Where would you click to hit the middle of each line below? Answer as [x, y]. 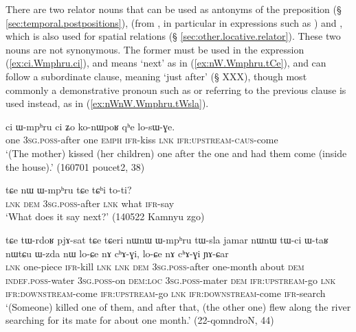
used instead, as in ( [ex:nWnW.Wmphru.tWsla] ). [107, 103]
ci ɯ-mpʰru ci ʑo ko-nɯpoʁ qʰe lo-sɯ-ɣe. [90, 126]
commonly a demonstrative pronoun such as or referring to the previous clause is [176, 90]
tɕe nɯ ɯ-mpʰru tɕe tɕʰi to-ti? [69, 190]
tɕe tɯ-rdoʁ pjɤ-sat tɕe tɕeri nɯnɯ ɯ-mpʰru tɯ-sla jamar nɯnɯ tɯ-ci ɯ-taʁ [167, 239]
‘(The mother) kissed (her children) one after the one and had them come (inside [176, 153]
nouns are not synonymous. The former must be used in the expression [155, 49]
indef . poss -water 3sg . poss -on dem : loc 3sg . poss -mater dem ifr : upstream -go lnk [171, 280]
